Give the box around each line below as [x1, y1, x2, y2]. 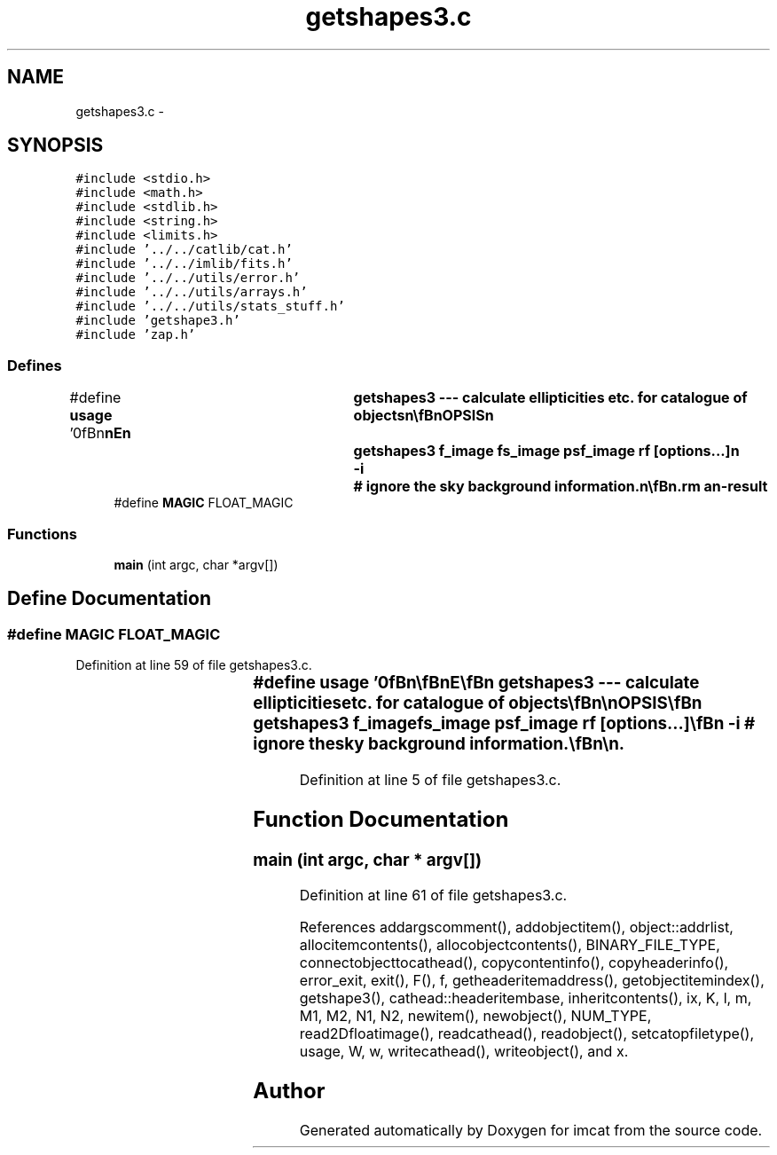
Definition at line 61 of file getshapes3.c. [299, 886, 568, 905]
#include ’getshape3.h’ [75, 313, 240, 328]
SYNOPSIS [7, 134, 104, 157]
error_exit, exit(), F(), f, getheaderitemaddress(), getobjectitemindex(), [299, 971, 765, 990]
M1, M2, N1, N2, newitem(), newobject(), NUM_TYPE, [299, 1007, 652, 1025]
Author [253, 1078, 326, 1104]
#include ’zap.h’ [75, 327, 196, 342]
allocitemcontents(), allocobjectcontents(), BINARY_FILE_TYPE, [299, 936, 720, 955]
